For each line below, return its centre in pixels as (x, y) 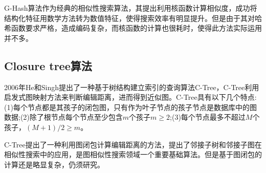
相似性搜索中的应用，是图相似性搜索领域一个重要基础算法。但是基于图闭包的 (133, 154)
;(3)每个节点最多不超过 (208, 117)
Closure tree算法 (48, 65)
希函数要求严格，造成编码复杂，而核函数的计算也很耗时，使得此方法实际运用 (133, 28)
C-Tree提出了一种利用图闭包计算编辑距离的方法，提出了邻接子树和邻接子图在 (133, 144)
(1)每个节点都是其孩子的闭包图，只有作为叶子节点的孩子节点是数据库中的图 (130, 107)
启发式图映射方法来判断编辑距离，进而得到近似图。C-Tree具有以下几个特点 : (130, 97)
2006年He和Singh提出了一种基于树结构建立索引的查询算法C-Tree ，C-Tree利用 (132, 87)
